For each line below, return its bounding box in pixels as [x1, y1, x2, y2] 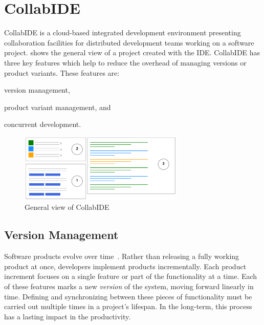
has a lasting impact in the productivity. [4, 311, 131, 321]
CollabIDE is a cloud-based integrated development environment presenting [4, 27, 241, 38]
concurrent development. [4, 119, 81, 129]
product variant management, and [4, 101, 111, 112]
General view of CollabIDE [25, 202, 109, 212]
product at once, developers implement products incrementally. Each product [4, 261, 247, 271]
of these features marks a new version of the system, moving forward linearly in [4, 280, 254, 291]
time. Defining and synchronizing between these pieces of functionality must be [4, 291, 252, 301]
